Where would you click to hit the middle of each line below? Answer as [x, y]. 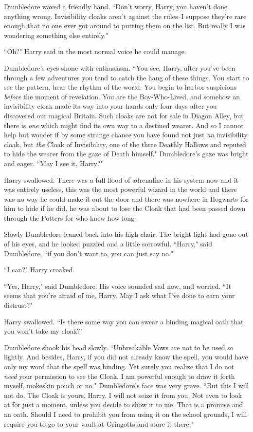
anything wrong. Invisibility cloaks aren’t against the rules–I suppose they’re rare [125, 16]
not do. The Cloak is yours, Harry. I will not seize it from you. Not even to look [123, 395]
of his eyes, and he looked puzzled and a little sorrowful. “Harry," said [108, 244]
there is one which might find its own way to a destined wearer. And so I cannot [124, 125]
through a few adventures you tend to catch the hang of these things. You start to [126, 77]
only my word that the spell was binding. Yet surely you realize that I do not [119, 366]
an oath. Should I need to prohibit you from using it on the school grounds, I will [126, 414]
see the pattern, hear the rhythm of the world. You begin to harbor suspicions [120, 87]
